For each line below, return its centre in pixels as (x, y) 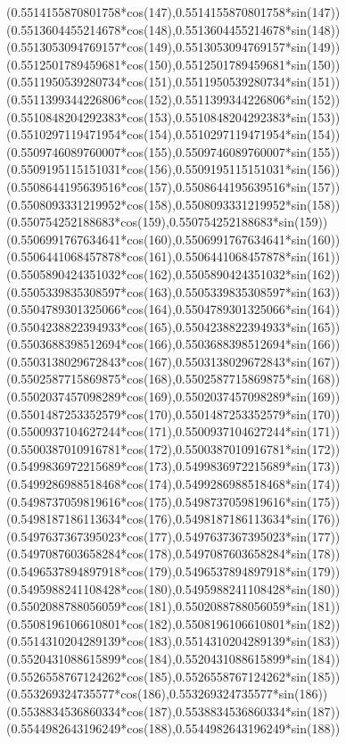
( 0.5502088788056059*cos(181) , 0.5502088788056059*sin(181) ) (173, 606)
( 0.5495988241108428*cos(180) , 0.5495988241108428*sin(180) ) (173, 588)
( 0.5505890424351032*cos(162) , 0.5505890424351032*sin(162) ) (173, 273)
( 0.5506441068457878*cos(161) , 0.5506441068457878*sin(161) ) (173, 256)
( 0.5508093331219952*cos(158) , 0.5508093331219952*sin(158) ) (173, 204)
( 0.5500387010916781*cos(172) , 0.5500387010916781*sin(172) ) (173, 448)
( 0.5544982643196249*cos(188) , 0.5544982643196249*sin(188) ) (173, 728)
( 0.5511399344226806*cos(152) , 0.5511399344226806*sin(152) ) (173, 99)
